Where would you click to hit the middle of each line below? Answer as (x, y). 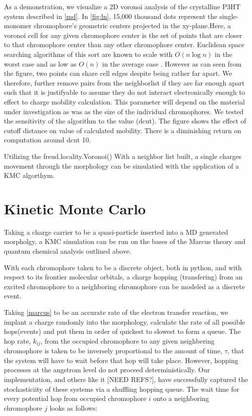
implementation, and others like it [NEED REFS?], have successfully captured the (126, 379)
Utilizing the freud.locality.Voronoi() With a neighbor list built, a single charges (123, 156)
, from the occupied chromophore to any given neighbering (127, 340)
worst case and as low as (40, 63)
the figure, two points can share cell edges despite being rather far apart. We (118, 73)
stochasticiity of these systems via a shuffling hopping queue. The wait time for (122, 389)
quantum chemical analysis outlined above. (68, 251)
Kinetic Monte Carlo (75, 208)
